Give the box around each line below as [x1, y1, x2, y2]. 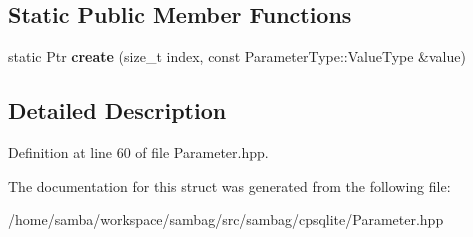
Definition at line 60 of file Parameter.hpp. [8, 142, 269, 162]
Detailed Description [8, 95, 227, 126]
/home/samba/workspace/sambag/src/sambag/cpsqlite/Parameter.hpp [8, 209, 444, 230]
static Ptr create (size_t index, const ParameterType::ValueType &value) [8, 46, 466, 67]
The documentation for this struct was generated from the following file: [8, 175, 451, 196]
